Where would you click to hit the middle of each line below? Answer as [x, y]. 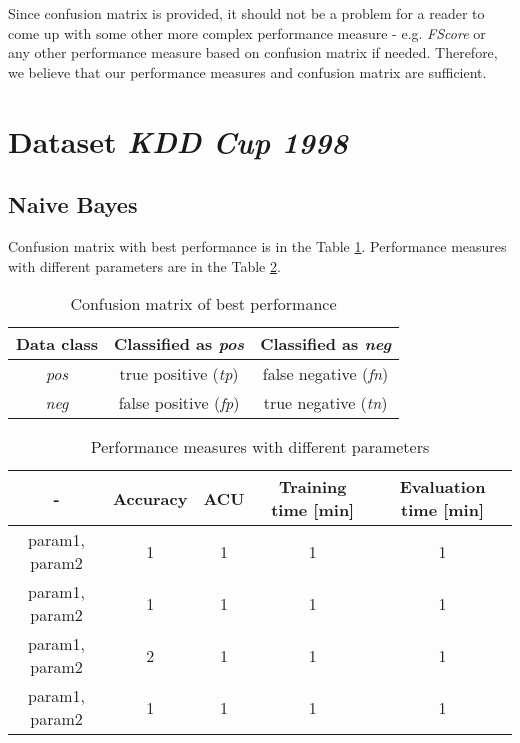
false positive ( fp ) [179, 403]
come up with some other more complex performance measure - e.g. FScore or [247, 32]
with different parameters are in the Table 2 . [144, 265]
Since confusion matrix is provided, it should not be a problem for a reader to [246, 13]
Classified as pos [179, 344]
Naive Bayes [73, 204]
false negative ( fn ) [325, 374]
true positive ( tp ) [179, 374]
